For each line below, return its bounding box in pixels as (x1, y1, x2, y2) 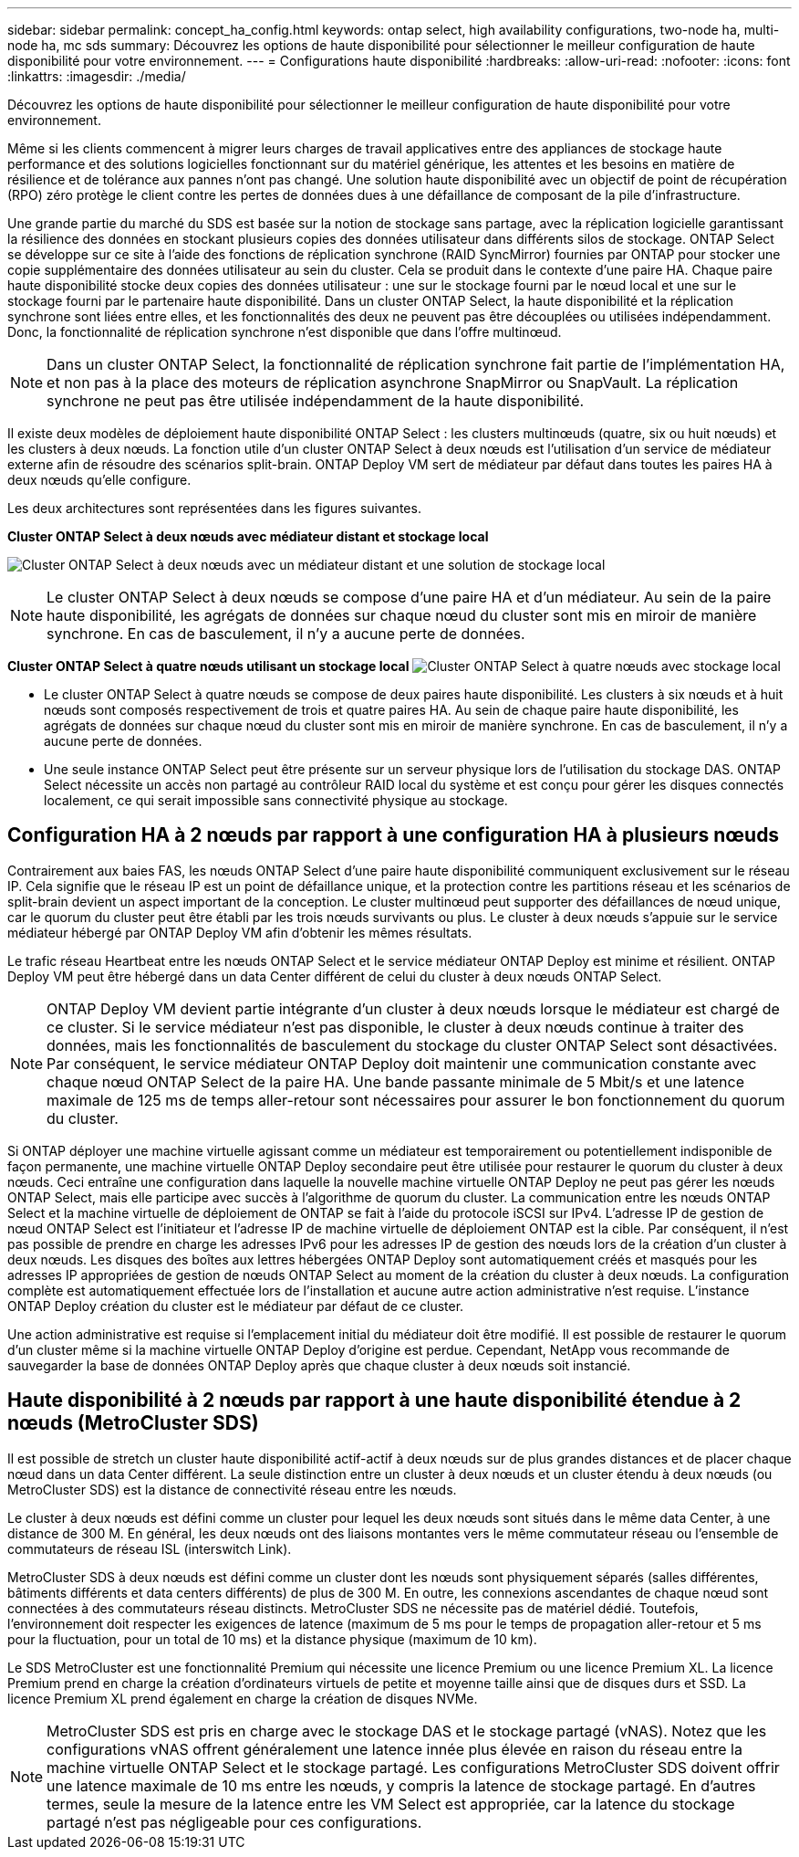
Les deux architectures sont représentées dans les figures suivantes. (7, 500, 421, 516)
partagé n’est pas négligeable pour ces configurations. (47, 1812, 422, 1831)
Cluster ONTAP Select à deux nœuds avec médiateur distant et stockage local (7, 529, 489, 544)
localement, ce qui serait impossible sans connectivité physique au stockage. (44, 792, 508, 808)
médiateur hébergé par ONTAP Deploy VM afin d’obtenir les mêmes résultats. (7, 924, 472, 940)
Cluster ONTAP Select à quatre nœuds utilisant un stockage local (7, 658, 410, 674)
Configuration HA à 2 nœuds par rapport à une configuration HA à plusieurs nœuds (7, 824, 780, 847)
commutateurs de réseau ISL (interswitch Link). (7, 1540, 292, 1557)
